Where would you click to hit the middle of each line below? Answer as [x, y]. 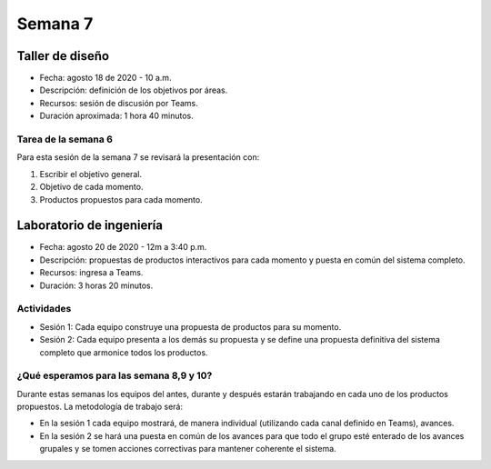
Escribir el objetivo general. [91, 174]
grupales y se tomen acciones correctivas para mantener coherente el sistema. [188, 449]
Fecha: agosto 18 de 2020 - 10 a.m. [105, 78]
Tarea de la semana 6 [65, 139]
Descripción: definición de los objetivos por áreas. [134, 90]
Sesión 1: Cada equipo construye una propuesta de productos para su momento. [190, 326]
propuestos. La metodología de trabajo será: [100, 407]
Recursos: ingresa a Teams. [91, 273]
